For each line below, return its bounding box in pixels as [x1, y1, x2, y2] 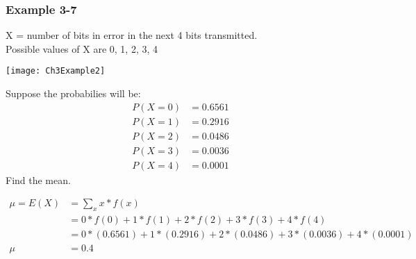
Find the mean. [6, 172, 71, 187]
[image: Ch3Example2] [6, 66, 106, 76]
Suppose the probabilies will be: [6, 86, 141, 101]
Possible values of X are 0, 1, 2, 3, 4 [6, 41, 158, 56]
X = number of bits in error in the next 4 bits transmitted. [6, 28, 258, 42]
